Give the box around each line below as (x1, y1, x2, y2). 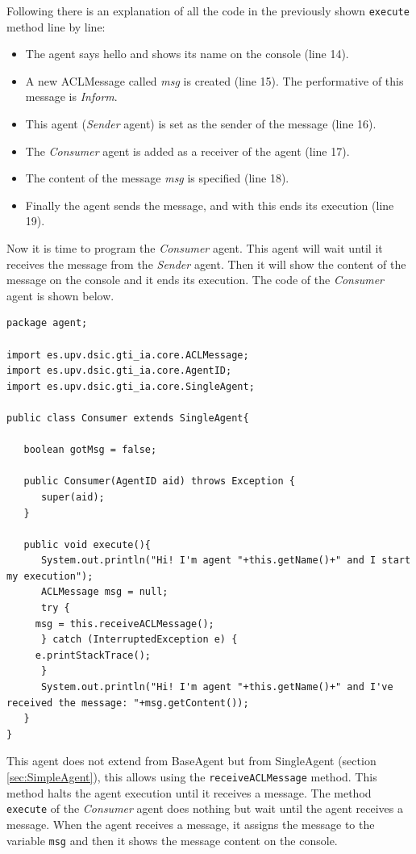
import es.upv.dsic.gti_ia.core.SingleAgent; (6, 380, 255, 392)
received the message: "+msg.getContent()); (6, 697, 249, 709)
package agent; (6, 317, 88, 329)
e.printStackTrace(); (35, 649, 151, 661)
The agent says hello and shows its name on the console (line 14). (25, 45, 349, 62)
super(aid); (40, 491, 105, 503)
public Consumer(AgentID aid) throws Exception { (23, 475, 295, 488)
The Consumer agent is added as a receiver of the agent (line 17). (25, 142, 350, 159)
